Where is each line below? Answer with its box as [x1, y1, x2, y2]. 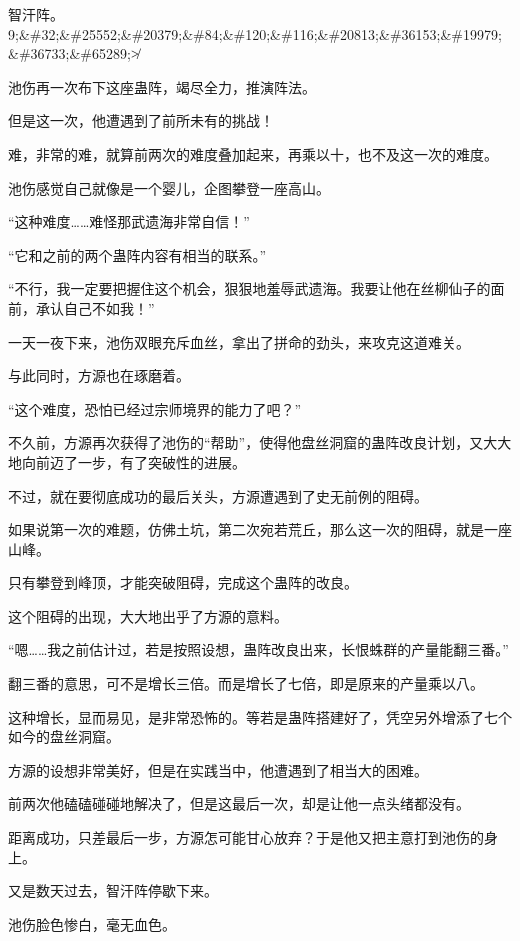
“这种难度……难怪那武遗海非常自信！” [8, 211, 250, 232]
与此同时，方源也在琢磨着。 [8, 365, 190, 386]
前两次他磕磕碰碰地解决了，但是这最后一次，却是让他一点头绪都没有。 [8, 793, 470, 814]
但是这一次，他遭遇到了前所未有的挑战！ [8, 110, 274, 131]
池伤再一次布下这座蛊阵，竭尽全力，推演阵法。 [8, 76, 316, 97]
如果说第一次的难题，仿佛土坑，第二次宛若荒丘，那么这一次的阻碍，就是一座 [8, 519, 512, 540]
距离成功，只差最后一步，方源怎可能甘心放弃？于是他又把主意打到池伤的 [8, 827, 484, 848]
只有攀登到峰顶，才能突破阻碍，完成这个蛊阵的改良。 [8, 572, 358, 593]
